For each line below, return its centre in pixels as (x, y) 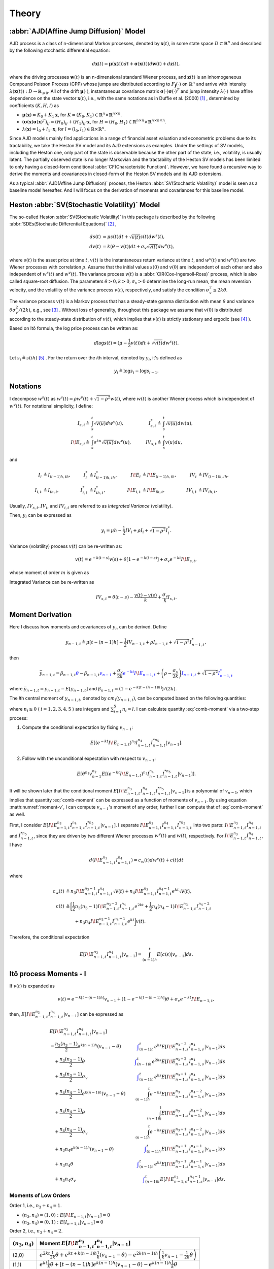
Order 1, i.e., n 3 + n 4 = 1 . (36, 1206)
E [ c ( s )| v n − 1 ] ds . (175, 955)
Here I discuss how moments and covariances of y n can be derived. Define (88, 627)
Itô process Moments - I (48, 974)
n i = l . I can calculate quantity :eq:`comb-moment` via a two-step (191, 709)
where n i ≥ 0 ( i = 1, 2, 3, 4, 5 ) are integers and (59, 709)
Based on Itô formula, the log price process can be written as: (74, 328)
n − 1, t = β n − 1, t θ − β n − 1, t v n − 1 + (79, 674)
